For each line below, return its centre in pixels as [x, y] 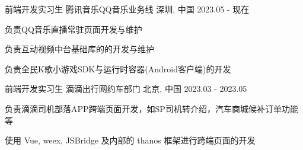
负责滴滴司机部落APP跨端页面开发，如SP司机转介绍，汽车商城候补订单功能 [151, 108]
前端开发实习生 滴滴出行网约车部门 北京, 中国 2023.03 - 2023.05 [126, 89]
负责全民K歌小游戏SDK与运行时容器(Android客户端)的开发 [118, 68]
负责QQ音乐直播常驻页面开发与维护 [74, 29]
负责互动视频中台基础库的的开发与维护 [79, 49]
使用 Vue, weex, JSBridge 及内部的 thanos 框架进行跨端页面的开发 [130, 140]
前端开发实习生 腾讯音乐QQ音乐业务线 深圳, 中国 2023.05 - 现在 [127, 9]
